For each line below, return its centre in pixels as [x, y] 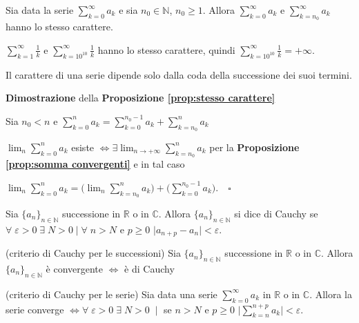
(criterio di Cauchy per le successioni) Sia [93, 253]
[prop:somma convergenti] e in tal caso [95, 164]
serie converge [35, 309]
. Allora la [331, 294]
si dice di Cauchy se [276, 213]
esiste [83, 147]
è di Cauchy [149, 269]
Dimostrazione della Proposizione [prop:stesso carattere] [140, 98]
